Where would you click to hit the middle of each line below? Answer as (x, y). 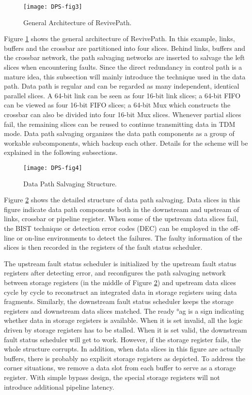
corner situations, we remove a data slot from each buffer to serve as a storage (120, 368)
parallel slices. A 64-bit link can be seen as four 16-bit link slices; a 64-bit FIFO (122, 95)
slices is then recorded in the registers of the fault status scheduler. (103, 247)
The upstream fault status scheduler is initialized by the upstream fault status (120, 263)
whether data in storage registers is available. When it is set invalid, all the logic (123, 320)
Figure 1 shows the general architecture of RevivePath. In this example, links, (119, 38)
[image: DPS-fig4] (53, 168)
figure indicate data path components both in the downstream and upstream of (122, 209)
